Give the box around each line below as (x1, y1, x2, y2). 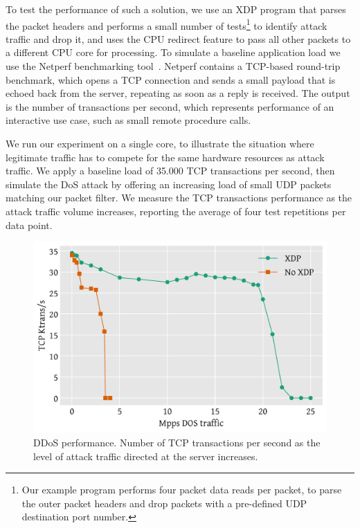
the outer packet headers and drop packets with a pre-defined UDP (21, 495, 307, 510)
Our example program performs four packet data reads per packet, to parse (21, 482, 342, 497)
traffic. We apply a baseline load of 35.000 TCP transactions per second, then (6, 163, 335, 178)
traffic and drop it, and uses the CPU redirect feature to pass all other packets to (6, 31, 351, 46)
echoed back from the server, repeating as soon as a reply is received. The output (6, 86, 350, 100)
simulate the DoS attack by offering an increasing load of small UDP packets (6, 176, 332, 191)
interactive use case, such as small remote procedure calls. (6, 113, 251, 127)
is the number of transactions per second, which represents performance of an (6, 99, 334, 113)
